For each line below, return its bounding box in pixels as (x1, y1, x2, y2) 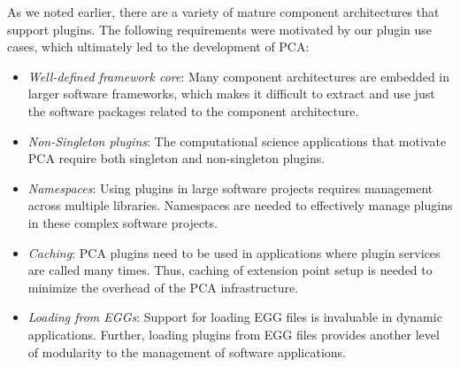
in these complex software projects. (27, 213, 218, 231)
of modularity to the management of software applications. (27, 342, 346, 361)
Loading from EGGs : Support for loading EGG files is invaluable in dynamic (27, 308, 442, 326)
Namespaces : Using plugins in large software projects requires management (27, 178, 433, 197)
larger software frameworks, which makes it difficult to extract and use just (27, 84, 435, 103)
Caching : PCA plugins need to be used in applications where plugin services (27, 243, 441, 262)
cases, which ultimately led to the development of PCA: (7, 37, 310, 56)
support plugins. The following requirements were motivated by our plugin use (7, 20, 433, 38)
